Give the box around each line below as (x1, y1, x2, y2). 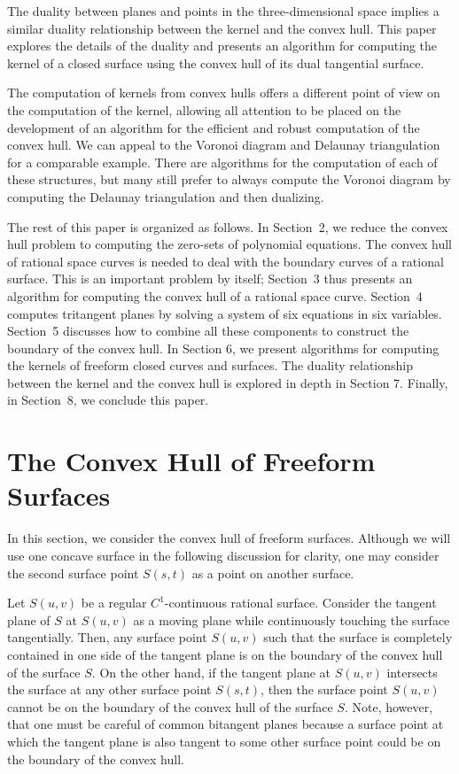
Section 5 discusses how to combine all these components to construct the (7, 321, 409, 340)
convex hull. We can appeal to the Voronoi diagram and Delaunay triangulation (7, 135, 440, 154)
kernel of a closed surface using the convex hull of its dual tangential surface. (7, 53, 424, 72)
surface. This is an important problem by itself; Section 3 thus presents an (7, 269, 413, 288)
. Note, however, (344, 697, 433, 716)
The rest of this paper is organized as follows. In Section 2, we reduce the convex (7, 217, 448, 236)
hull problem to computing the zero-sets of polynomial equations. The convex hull (7, 235, 452, 253)
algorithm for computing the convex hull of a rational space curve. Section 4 (7, 286, 423, 305)
